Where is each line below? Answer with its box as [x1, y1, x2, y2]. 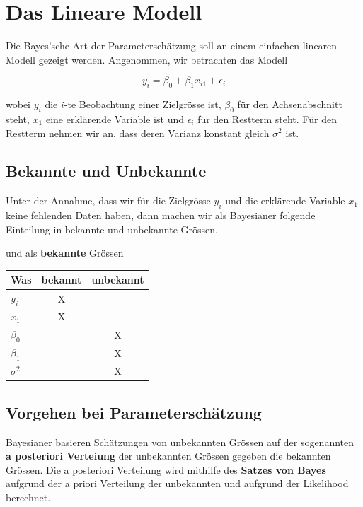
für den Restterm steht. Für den [197, 111, 337, 126]
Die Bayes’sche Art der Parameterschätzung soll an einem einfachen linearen [6, 38, 338, 53]
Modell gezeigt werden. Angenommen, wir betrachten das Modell [6, 52, 288, 66]
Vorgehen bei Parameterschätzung [6, 401, 262, 423]
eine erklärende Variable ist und [45, 111, 184, 126]
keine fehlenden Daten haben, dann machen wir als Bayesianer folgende [6, 208, 316, 223]
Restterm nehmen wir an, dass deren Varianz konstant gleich [6, 125, 270, 140]
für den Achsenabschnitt [237, 97, 342, 112]
